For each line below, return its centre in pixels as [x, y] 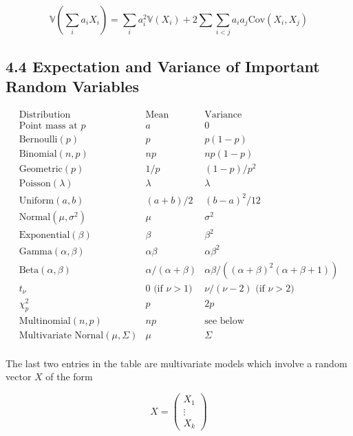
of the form [69, 377]
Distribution [45, 115]
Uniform [36, 200]
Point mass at [48, 126]
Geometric [41, 170]
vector [19, 377]
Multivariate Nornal [61, 335]
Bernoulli [38, 140]
